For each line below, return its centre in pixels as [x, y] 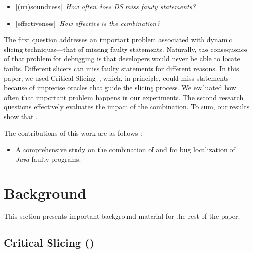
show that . [21, 116]
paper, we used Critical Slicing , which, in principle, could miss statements [116, 78]
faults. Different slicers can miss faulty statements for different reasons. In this [122, 68]
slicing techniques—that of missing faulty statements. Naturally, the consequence [126, 49]
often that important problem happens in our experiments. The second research [124, 97]
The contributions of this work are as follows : [73, 133]
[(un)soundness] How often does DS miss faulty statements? [105, 6]
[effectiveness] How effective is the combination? [88, 23]
